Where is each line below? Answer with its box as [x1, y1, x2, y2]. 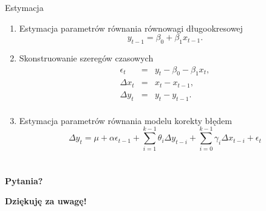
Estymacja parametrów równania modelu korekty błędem [19, 114, 232, 126]
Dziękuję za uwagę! [5, 195, 87, 207]
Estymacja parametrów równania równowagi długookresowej [19, 21, 243, 34]
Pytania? [5, 174, 43, 187]
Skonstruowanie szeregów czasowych [19, 51, 154, 64]
